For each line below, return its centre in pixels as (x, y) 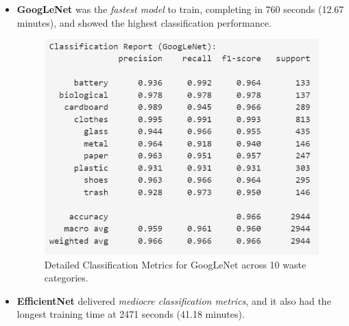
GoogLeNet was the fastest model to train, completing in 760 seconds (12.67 (180, 9)
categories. (66, 278)
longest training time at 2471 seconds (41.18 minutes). (131, 314)
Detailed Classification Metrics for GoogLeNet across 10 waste (175, 264)
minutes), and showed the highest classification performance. (144, 22)
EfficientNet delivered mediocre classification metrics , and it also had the (174, 300)
